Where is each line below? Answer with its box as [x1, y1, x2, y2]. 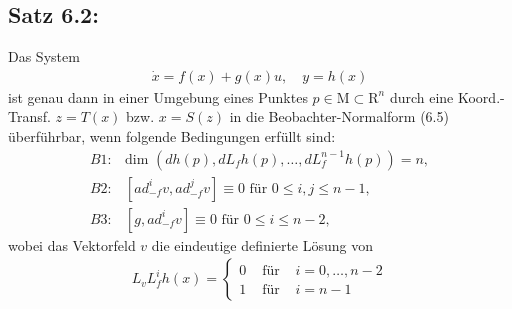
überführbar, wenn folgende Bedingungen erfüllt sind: [8, 126, 336, 147]
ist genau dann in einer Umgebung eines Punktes [8, 86, 308, 107]
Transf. [8, 106, 51, 127]
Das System [8, 46, 80, 67]
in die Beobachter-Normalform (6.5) [229, 106, 449, 127]
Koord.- [457, 86, 505, 107]
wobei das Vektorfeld [8, 234, 136, 255]
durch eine [389, 86, 454, 107]
